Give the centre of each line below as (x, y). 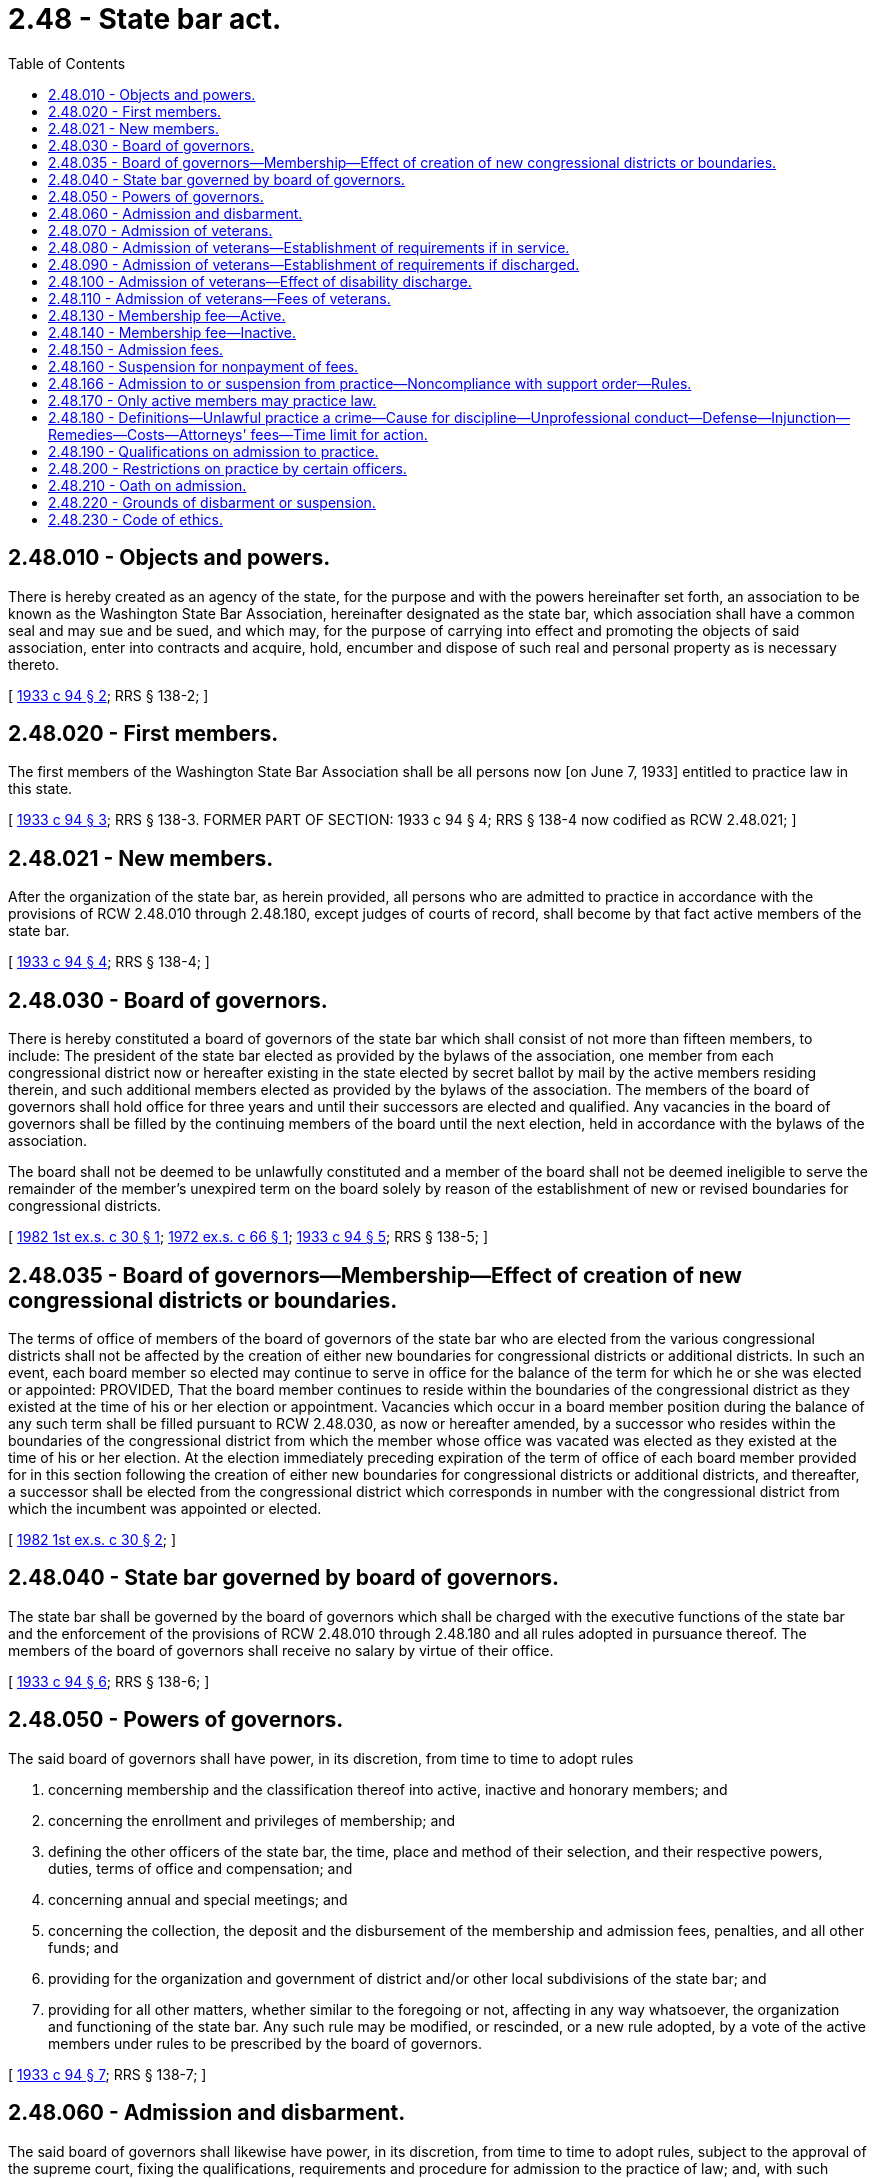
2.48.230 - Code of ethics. (135, 519)
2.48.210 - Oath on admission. (147, 485)
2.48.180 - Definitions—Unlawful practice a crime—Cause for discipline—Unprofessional (339, 417)
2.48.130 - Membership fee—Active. (167, 315)
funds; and (83, 1947)
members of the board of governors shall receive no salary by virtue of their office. (281, 1650)
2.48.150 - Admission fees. (136, 349)
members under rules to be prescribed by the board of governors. (265, 2043)
